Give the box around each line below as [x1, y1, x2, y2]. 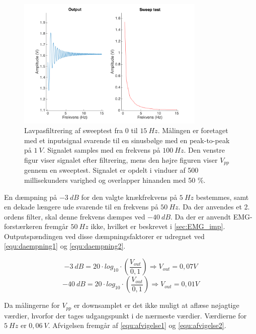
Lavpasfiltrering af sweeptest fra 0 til [24, 125, 138, 136]
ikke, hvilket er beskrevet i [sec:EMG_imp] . [91, 221, 225, 232]
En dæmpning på [4, 191, 57, 202]
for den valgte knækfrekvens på [81, 191, 178, 202]
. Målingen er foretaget [157, 125, 228, 136]
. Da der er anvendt [170, 211, 231, 221]
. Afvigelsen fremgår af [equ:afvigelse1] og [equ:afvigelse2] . [48, 320, 226, 330]
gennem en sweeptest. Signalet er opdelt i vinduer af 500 [24, 165, 199, 175]
